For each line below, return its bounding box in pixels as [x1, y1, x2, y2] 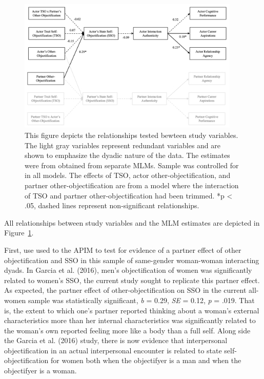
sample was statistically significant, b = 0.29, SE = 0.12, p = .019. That [28, 294, 255, 305]
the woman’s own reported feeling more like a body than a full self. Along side [4, 325, 251, 335]
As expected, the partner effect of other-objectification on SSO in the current [4, 285, 247, 295]
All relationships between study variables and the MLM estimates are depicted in [4, 217, 260, 228]
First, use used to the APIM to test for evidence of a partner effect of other [4, 244, 241, 255]
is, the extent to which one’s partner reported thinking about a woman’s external [4, 305, 259, 315]
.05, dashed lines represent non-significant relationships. [25, 200, 199, 211]
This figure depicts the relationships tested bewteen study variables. [25, 130, 238, 140]
